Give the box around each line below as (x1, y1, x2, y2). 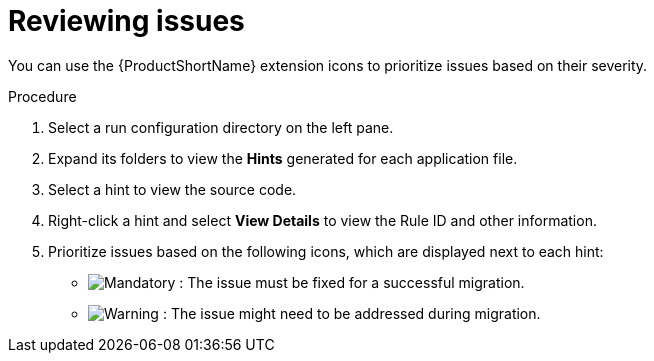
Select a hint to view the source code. (48, 180, 297, 198)
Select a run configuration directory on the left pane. (48, 118, 394, 136)
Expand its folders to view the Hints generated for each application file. (48, 149, 518, 167)
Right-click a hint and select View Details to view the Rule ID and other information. (48, 211, 597, 229)
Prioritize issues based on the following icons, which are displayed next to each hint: (48, 242, 604, 260)
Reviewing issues (8, 4, 245, 38)
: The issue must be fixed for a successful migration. (179, 273, 525, 291)
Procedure (8, 87, 77, 105)
